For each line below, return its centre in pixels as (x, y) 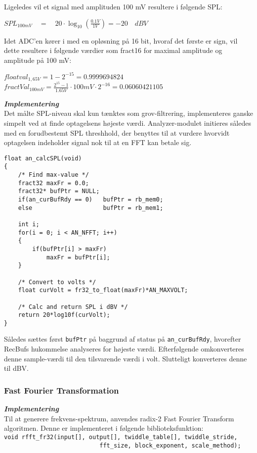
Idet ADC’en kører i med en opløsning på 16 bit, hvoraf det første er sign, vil (121, 40)
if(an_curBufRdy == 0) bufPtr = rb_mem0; (91, 199)
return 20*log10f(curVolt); (64, 315)
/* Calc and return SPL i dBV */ (73, 307)
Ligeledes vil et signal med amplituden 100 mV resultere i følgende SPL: (113, 6)
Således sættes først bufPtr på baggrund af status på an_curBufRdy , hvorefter (123, 339)
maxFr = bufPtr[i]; (78, 257)
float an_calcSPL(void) (43, 158)
